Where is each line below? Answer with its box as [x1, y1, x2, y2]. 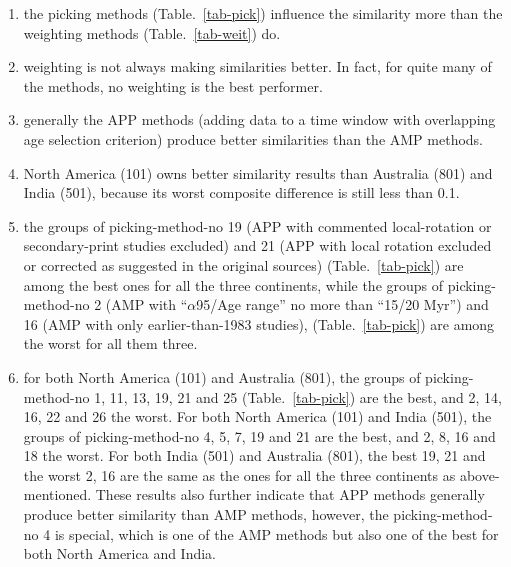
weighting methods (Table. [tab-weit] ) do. [23, 22, 281, 43]
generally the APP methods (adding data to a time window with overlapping [23, 109, 496, 130]
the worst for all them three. [23, 333, 198, 354]
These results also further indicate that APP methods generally [95, 484, 485, 505]
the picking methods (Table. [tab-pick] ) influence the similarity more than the [23, 3, 503, 23]
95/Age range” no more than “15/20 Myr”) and [196, 294, 489, 315]
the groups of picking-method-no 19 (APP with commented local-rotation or [23, 215, 492, 236]
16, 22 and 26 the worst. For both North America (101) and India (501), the [23, 406, 492, 427]
